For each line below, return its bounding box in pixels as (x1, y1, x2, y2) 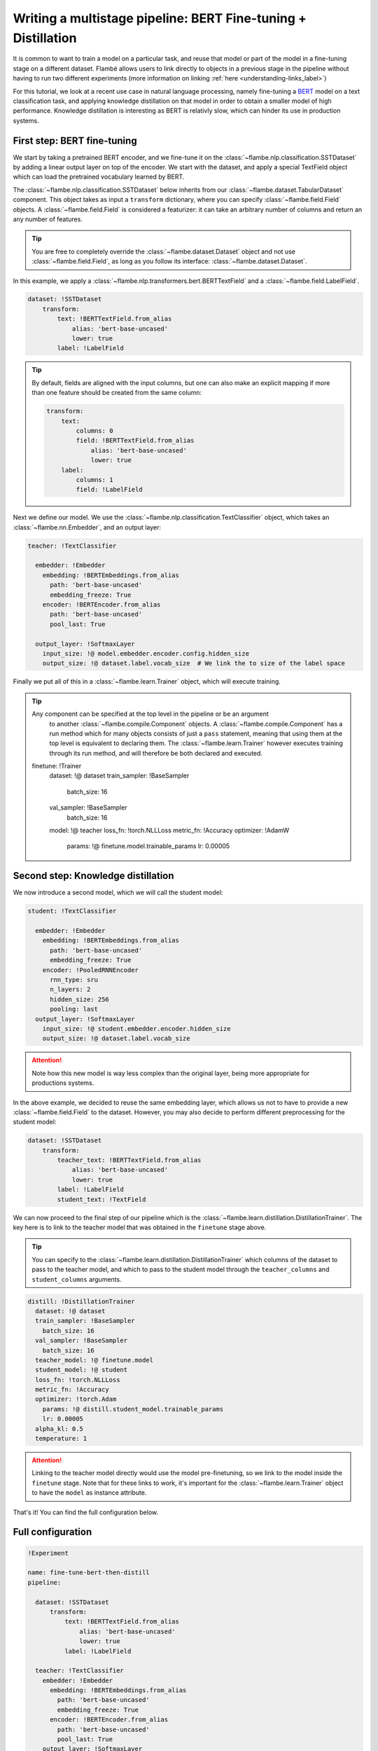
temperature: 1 (35, 1434, 87, 1443)
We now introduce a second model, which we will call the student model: (13, 888, 223, 897)
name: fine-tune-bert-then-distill (27, 1569, 150, 1577)
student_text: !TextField (57, 1195, 146, 1203)
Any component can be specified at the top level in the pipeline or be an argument (31, 710, 269, 718)
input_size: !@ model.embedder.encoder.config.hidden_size (42, 649, 250, 658)
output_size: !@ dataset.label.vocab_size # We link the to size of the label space (42, 659, 346, 667)
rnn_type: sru (50, 976, 98, 984)
